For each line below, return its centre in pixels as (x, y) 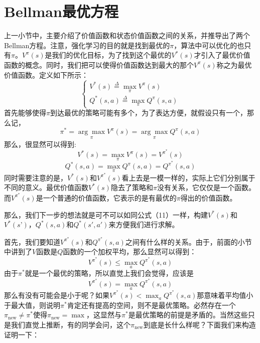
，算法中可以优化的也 (209, 45)
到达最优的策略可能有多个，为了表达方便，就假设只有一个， (148, 113)
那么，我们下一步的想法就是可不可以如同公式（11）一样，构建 (106, 214)
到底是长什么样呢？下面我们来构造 (200, 324)
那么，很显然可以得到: (40, 144)
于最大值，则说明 (32, 305)
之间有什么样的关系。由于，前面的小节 (188, 241)
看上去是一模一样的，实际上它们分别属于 (188, 177)
